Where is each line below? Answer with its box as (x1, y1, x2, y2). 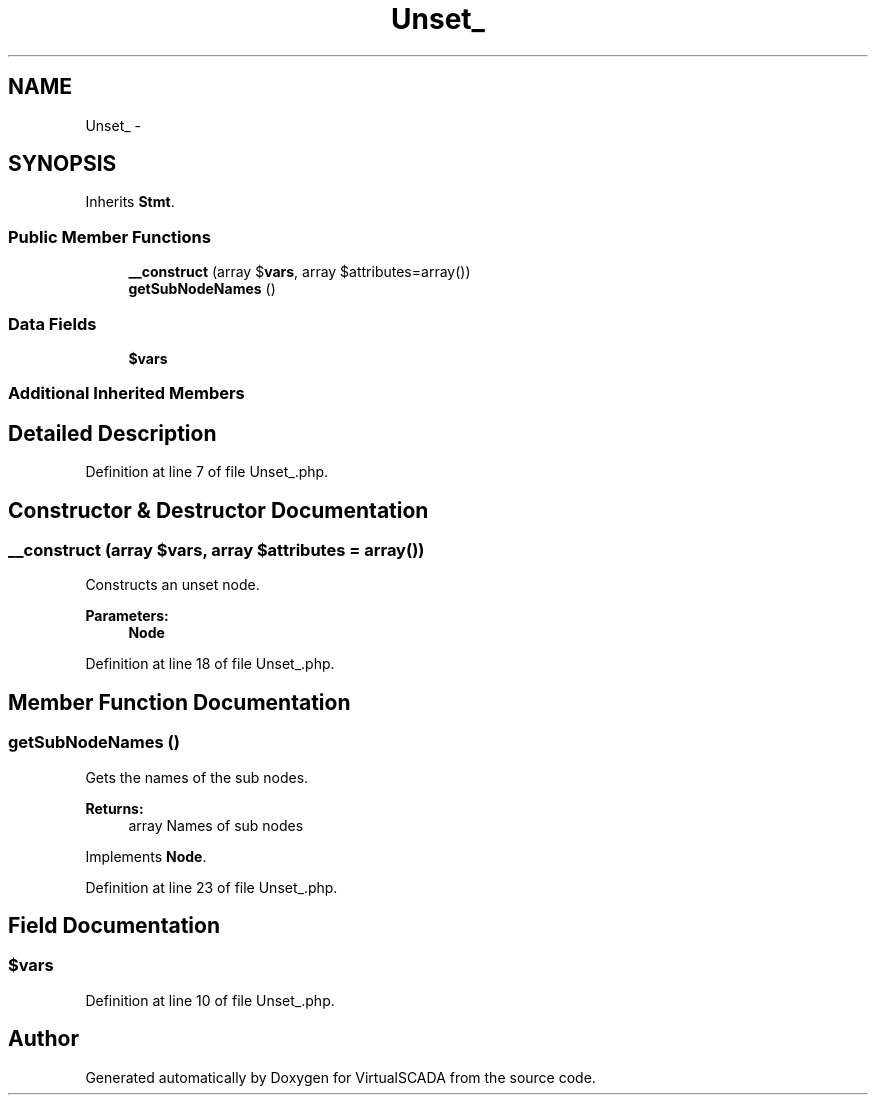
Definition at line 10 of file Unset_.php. (85, 991, 335, 1009)
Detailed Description (8, 420, 217, 446)
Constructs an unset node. (85, 576, 260, 594)
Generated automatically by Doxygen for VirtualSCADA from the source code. (85, 1068, 596, 1086)
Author (8, 1026, 79, 1052)
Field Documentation (8, 913, 220, 939)
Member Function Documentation (8, 689, 351, 715)
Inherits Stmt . (85, 193, 175, 211)
